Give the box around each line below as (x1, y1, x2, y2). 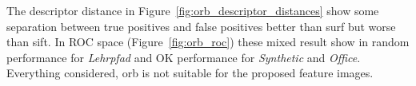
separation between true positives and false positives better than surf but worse (6, 18, 396, 34)
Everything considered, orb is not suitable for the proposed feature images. (6, 64, 374, 81)
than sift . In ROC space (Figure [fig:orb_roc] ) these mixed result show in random (6, 33, 410, 50)
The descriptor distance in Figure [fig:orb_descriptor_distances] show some (6, 2, 379, 18)
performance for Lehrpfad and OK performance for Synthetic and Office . (6, 49, 361, 65)
